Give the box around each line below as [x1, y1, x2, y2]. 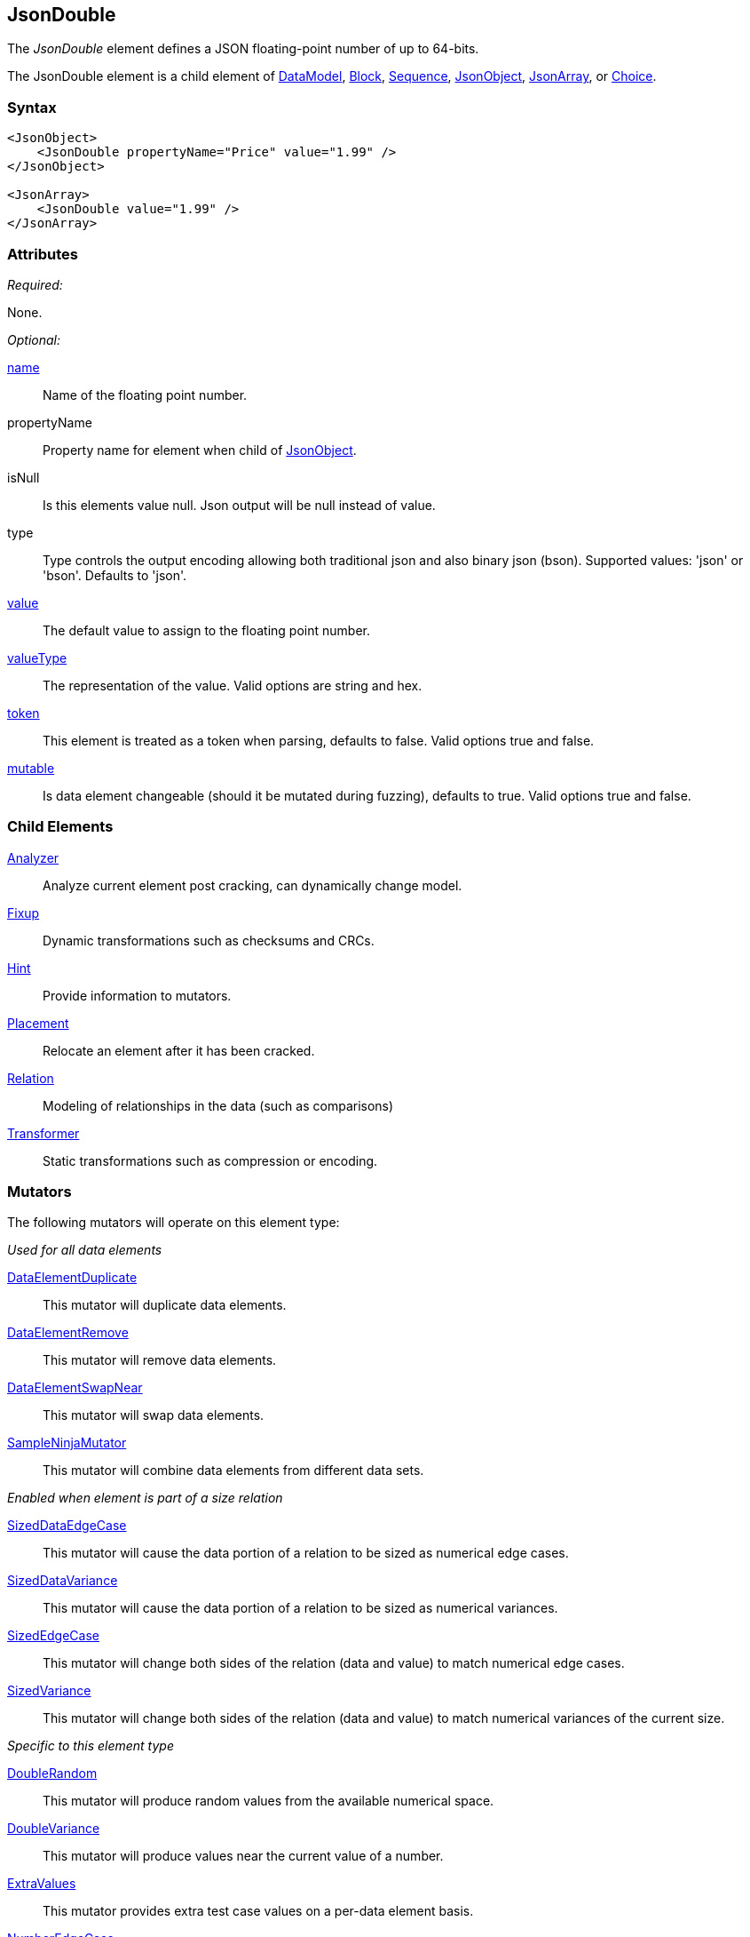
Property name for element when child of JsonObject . [43, 442, 357, 458]
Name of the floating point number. [43, 387, 248, 403]
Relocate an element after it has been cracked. [43, 1042, 315, 1058]
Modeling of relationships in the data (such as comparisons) [43, 1097, 394, 1113]
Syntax [7, 98, 57, 116]
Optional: [7, 331, 60, 347]
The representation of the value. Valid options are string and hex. [43, 677, 422, 693]
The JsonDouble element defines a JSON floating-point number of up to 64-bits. [7, 41, 479, 57]
